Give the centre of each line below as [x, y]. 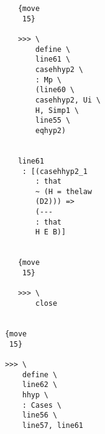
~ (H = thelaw [64, 191]
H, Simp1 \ [57, 110]
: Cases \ [42, 405]
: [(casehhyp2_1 [55, 171]
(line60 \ [55, 90]
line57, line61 [53, 425]
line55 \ [53, 121]
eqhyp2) [51, 130]
